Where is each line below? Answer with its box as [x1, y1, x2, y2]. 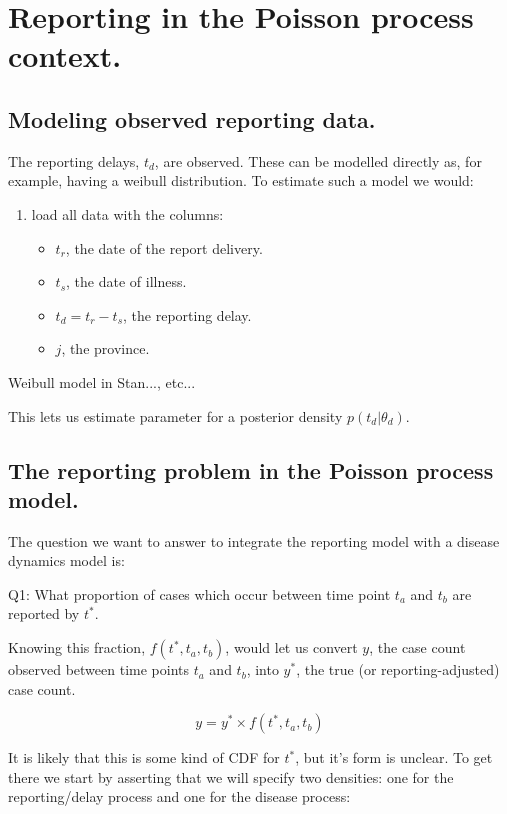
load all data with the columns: [31, 203, 224, 224]
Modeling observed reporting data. [8, 103, 376, 134]
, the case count [369, 637, 466, 658]
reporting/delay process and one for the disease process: [8, 786, 351, 807]
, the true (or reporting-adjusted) [296, 659, 500, 680]
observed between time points [8, 659, 190, 680]
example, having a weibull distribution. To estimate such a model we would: [8, 170, 474, 191]
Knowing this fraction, [8, 637, 146, 658]
